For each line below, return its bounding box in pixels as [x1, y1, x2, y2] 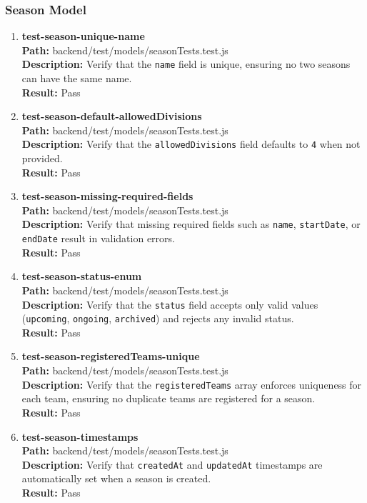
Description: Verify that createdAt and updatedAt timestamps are [21, 457, 323, 472]
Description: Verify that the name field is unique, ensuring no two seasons [21, 56, 351, 71]
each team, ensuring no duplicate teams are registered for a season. [21, 391, 316, 406]
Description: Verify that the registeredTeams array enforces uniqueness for [21, 377, 362, 392]
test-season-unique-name [21, 29, 145, 44]
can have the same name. [21, 71, 132, 86]
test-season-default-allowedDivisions [21, 109, 202, 124]
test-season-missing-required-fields [21, 189, 193, 204]
